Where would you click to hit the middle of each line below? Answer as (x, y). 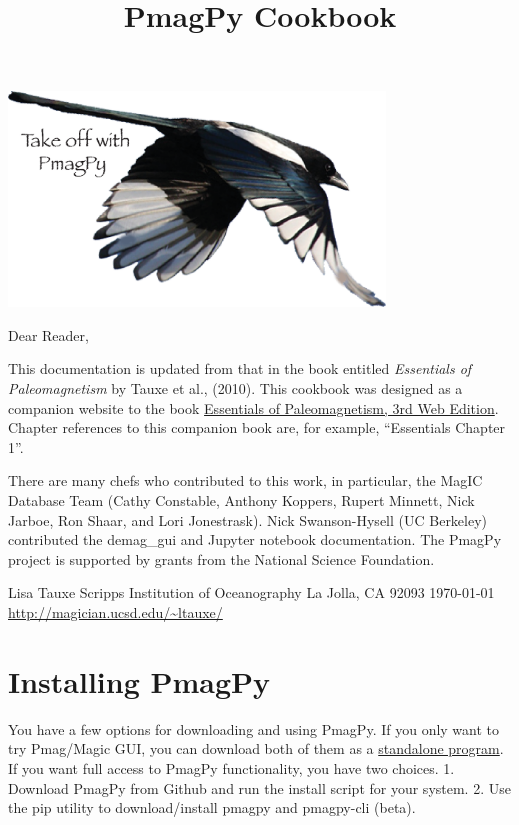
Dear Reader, (48, 334)
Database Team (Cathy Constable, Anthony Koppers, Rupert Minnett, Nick (241, 500)
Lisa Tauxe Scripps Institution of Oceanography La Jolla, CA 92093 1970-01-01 (251, 592)
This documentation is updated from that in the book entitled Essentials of (240, 368)
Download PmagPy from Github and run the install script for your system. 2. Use (259, 787)
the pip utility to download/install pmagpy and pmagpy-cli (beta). (212, 807)
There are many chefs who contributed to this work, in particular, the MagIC (245, 480)
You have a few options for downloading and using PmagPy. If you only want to (254, 728)
